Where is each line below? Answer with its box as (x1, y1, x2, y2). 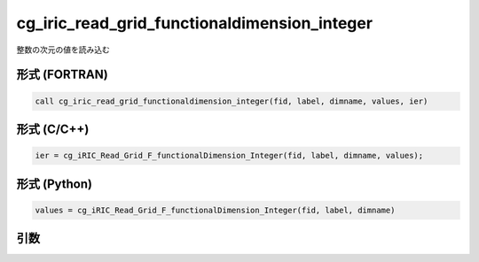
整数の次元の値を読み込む (16, 44, 110, 55)
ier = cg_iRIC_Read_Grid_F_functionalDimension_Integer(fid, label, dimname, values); (35, 150, 424, 161)
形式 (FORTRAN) (16, 67, 108, 82)
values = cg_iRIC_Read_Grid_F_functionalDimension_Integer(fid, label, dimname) (35, 204, 396, 215)
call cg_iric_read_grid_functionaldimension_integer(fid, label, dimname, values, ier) (35, 96, 428, 106)
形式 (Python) (16, 176, 93, 191)
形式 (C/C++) (16, 121, 90, 136)
